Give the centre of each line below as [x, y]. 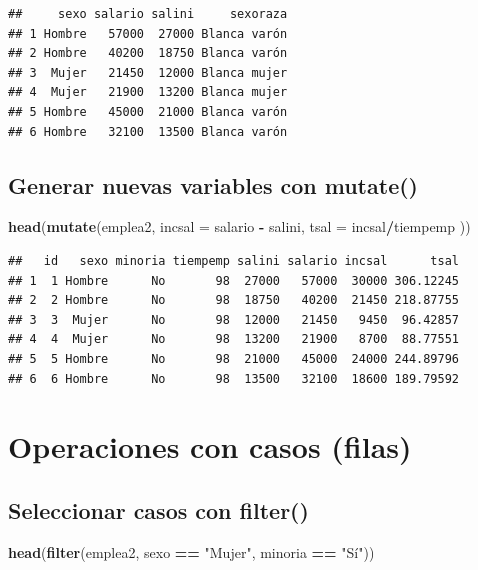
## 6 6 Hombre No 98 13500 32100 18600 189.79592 [234, 378]
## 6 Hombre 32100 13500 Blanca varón [148, 131]
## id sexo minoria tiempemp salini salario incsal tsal [234, 260]
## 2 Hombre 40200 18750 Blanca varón [148, 53]
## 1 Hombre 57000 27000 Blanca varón [148, 33]
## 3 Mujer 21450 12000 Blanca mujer [148, 72]
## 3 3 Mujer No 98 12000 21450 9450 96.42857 [234, 319]
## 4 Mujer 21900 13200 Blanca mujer [148, 92]
